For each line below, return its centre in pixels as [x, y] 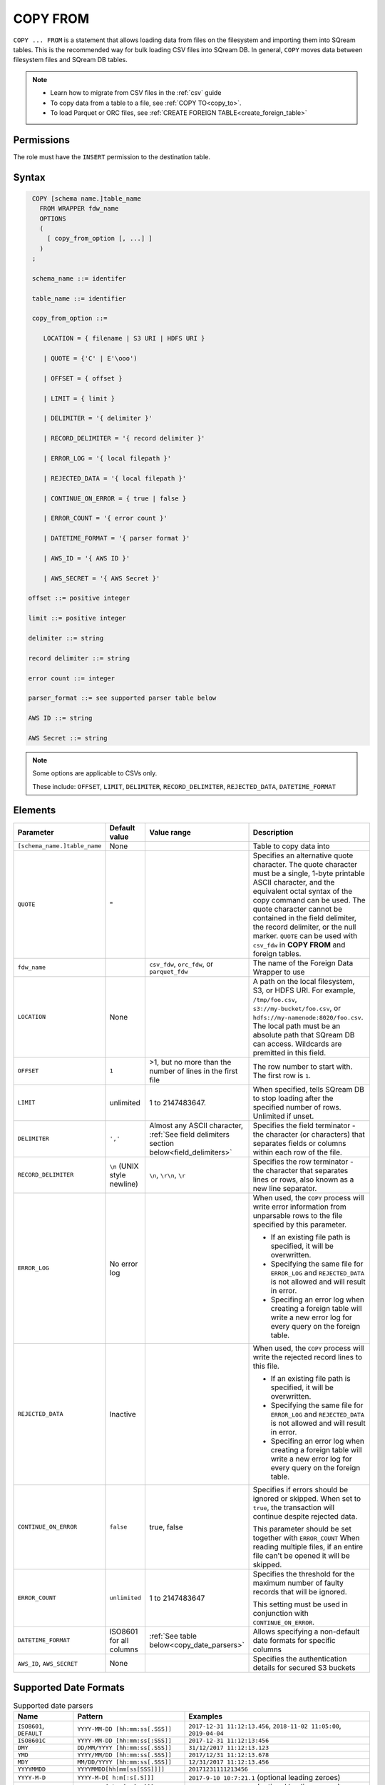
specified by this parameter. [300, 1225]
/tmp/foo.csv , [275, 999]
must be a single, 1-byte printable [309, 873]
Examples [206, 1716]
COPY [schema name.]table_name [87, 198]
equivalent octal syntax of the [303, 891]
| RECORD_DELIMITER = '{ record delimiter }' [124, 438]
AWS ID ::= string [60, 718]
